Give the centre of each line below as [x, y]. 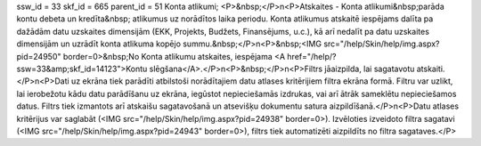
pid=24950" [39, 56]
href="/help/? [311, 56]
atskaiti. [431, 69]
